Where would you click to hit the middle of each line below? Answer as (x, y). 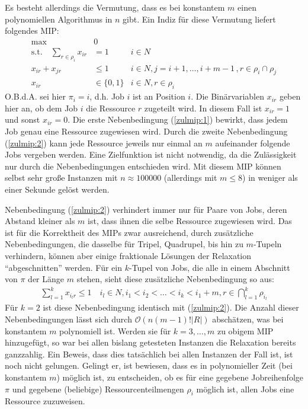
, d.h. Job (107, 96)
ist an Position (159, 96)
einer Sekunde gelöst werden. (57, 189)
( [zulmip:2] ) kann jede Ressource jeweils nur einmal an (104, 143)
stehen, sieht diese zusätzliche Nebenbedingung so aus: (175, 279)
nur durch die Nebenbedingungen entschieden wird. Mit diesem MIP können (143, 166)
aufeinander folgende (253, 143)
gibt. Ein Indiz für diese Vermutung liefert (199, 19)
